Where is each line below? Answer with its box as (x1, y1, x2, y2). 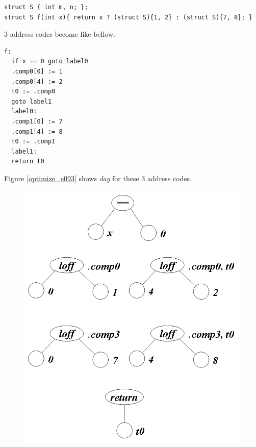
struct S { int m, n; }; (4, 4, 88, 11)
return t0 (11, 158, 44, 165)
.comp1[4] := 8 (11, 128, 63, 135)
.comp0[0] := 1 (11, 67, 63, 75)
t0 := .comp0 (11, 88, 56, 95)
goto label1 (11, 97, 52, 105)
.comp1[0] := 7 (11, 117, 63, 125)
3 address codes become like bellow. (4, 29, 116, 39)
